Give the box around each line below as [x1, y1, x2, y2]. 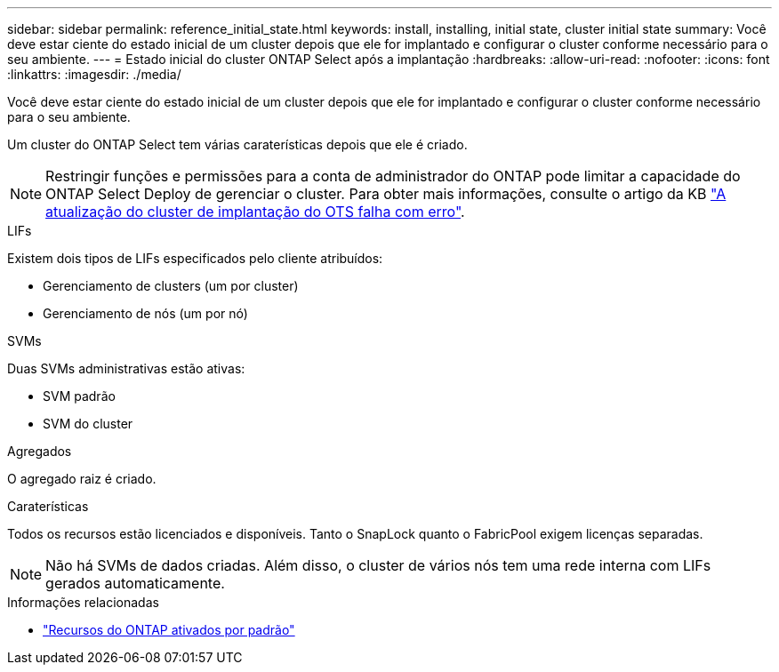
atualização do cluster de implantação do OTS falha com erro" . [45, 203, 465, 220]
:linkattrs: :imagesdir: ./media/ [7, 67, 181, 82]
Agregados [7, 444, 72, 459]
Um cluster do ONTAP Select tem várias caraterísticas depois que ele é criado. [7, 137, 468, 152]
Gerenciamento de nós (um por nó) [43, 306, 248, 321]
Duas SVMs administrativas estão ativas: [7, 361, 245, 376]
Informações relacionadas [7, 595, 159, 610]
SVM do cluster [43, 416, 133, 431]
